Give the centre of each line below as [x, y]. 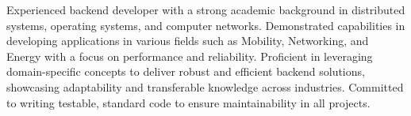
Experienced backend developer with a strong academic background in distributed [206, 9]
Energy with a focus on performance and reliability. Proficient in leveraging [190, 56]
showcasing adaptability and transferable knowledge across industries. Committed [205, 86]
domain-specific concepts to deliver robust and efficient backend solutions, [186, 71]
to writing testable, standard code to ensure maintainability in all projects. [188, 102]
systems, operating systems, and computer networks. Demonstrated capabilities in [206, 25]
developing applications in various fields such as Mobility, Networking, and [188, 41]
